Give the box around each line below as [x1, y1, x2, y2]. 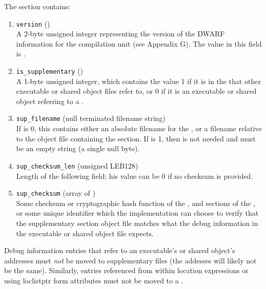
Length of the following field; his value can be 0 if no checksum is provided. [16, 170, 253, 181]
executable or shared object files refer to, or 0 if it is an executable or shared [16, 86, 257, 96]
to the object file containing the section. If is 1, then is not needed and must [16, 133, 256, 143]
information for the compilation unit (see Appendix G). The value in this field [16, 38, 262, 49]
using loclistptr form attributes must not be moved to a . [4, 275, 183, 285]
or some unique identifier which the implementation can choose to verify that [16, 208, 259, 218]
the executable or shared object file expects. [16, 228, 154, 238]
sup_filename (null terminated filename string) [16, 113, 166, 123]
